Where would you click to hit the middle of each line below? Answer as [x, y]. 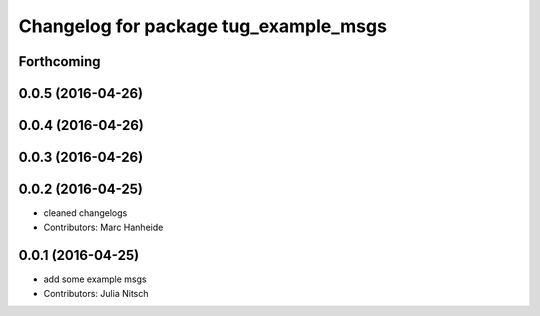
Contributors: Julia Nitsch [96, 293]
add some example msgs [95, 279]
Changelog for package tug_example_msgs [202, 26]
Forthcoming [59, 61]
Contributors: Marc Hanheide [103, 227]
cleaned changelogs [85, 213]
